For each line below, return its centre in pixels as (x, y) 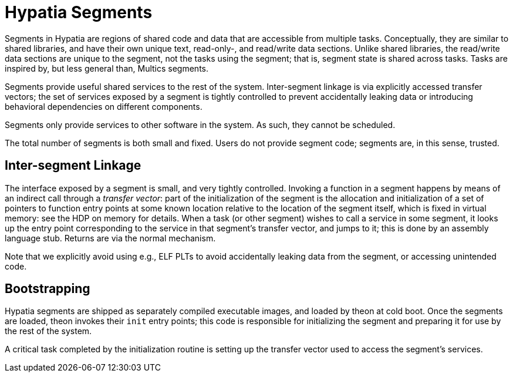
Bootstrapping (48, 289)
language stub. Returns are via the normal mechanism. (110, 238)
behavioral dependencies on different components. (104, 106)
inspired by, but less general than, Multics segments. (107, 68)
